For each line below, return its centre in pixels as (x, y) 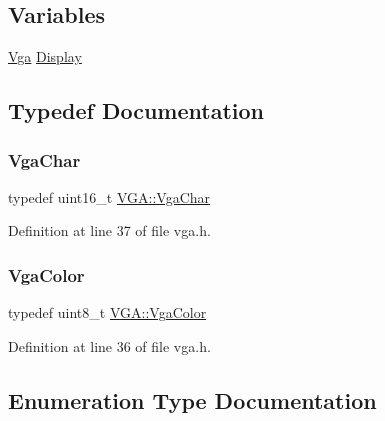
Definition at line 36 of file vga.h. (109, 345)
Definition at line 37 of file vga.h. (109, 230)
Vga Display (45, 56)
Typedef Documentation (136, 110)
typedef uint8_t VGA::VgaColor (107, 312)
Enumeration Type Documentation (192, 399)
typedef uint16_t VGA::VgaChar (109, 196)
